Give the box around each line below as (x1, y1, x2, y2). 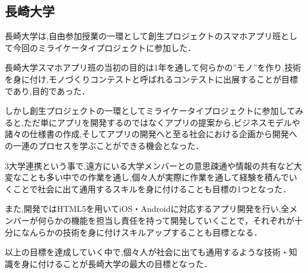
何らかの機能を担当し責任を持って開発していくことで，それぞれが (37, 214, 294, 226)
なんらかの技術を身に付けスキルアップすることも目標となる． (21, 226, 262, 238)
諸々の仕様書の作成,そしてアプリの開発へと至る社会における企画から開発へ (5, 128, 297, 140)
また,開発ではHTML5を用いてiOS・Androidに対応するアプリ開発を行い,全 (5, 202, 290, 215)
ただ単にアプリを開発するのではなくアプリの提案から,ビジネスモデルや (23, 116, 300, 128)
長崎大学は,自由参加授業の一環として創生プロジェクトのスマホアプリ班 (5, 30, 281, 42)
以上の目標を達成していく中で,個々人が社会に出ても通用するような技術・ (5, 246, 289, 258)
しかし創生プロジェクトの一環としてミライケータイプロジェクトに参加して (5, 104, 296, 117)
